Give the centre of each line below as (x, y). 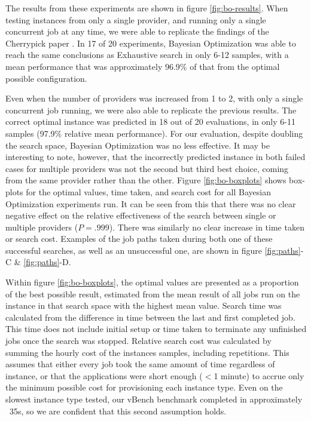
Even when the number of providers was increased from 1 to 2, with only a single (154, 98)
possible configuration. (46, 78)
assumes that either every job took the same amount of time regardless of (140, 364)
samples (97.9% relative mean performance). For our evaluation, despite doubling (154, 133)
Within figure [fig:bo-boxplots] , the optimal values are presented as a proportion (152, 282)
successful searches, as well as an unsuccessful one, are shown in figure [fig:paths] (153, 250)
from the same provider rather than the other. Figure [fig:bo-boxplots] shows (146, 180)
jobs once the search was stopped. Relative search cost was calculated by (138, 341)
